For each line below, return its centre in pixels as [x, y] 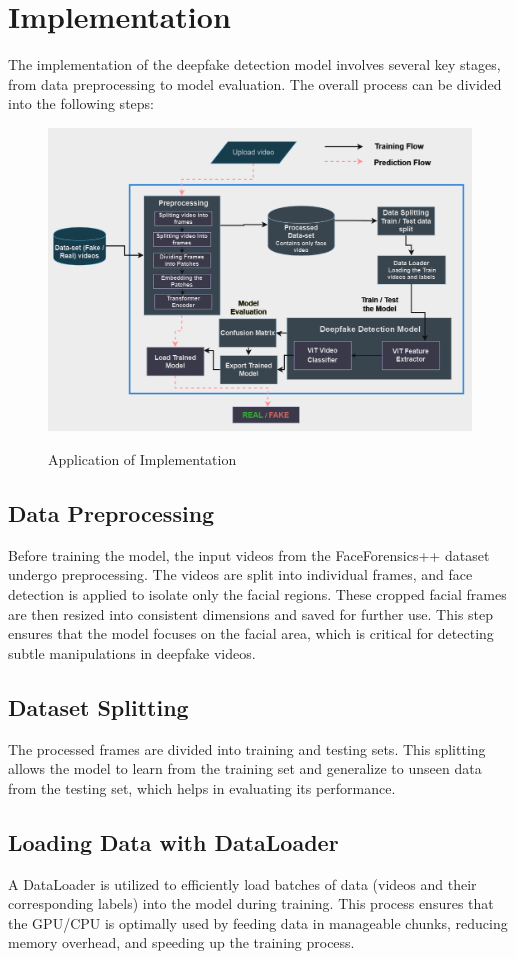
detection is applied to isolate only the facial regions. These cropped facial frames [257, 593]
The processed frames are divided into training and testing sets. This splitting [247, 748]
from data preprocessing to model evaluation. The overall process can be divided [255, 83]
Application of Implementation [142, 459]
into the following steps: [81, 103]
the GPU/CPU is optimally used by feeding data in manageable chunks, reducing [258, 922]
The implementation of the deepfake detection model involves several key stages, [254, 64]
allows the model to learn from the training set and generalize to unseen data [245, 768]
